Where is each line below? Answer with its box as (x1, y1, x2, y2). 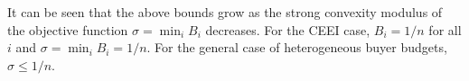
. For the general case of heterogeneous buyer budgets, (146, 38, 447, 57)
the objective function (7, 20, 128, 39)
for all (428, 20, 462, 39)
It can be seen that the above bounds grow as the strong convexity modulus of (7, 3, 443, 21)
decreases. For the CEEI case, (205, 20, 371, 39)
